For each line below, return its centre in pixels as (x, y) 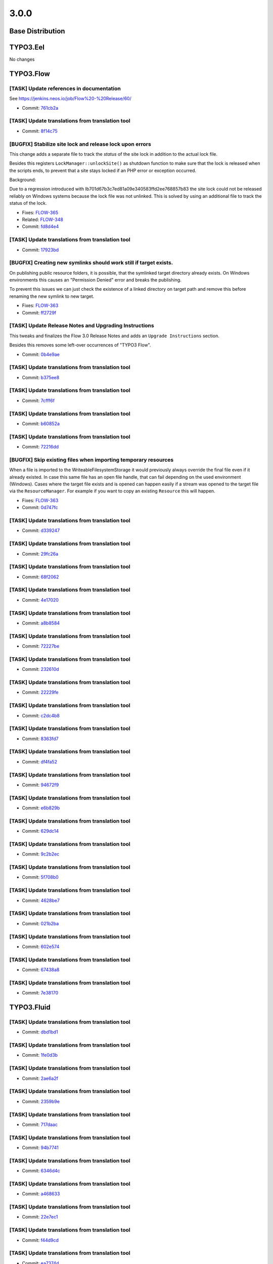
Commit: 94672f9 (40, 785)
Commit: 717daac (40, 1124)
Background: (23, 180)
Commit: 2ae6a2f (40, 1078)
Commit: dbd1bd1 (40, 1032)
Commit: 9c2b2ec (41, 854)
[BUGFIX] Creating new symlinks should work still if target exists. (91, 263)
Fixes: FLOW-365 (40, 212)
